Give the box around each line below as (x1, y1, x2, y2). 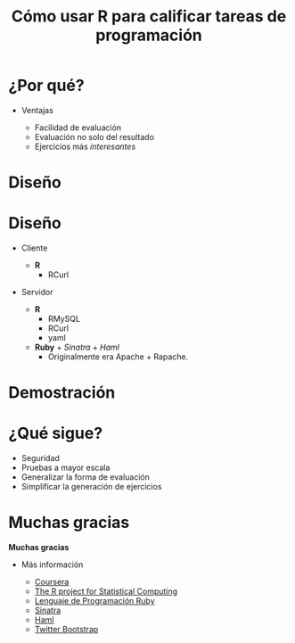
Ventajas (20, 104, 54, 115)
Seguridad (20, 453, 60, 464)
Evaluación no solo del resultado (34, 131, 155, 142)
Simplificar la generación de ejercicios (20, 482, 162, 492)
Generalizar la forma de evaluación (20, 472, 151, 482)
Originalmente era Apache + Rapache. (47, 351, 189, 362)
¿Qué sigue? (8, 424, 103, 443)
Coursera (34, 577, 70, 588)
